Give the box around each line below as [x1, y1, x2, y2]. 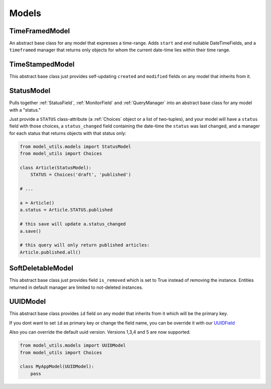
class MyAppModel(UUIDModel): [20, 364, 94, 369]
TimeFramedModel [9, 27, 70, 35]
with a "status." [9, 107, 41, 113]
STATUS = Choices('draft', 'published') [30, 172, 131, 178]
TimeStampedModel [9, 60, 75, 69]
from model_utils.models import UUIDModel [20, 343, 126, 348]
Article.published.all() [20, 249, 81, 255]
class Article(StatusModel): [20, 165, 92, 171]
